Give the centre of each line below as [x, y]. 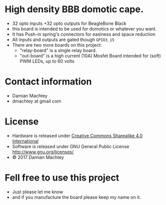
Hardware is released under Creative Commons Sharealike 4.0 [77, 135]
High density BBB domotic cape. [74, 9]
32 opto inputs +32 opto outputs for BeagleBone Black [69, 23]
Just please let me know [38, 192]
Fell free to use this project [62, 178]
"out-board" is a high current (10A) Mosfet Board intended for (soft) [90, 56]
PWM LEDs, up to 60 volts [47, 61]
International [25, 141]
